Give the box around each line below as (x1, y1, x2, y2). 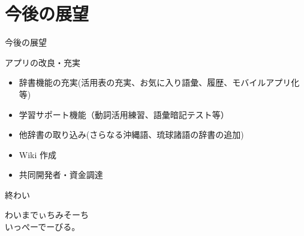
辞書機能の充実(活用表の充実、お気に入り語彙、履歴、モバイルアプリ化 (19, 76, 300, 89)
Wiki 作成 (19, 148, 57, 161)
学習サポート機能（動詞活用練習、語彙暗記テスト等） (19, 108, 229, 120)
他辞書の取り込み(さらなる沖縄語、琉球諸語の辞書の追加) (19, 128, 244, 141)
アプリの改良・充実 (5, 56, 80, 68)
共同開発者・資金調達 (19, 168, 103, 181)
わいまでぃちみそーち (5, 208, 89, 221)
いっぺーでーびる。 (5, 220, 80, 233)
